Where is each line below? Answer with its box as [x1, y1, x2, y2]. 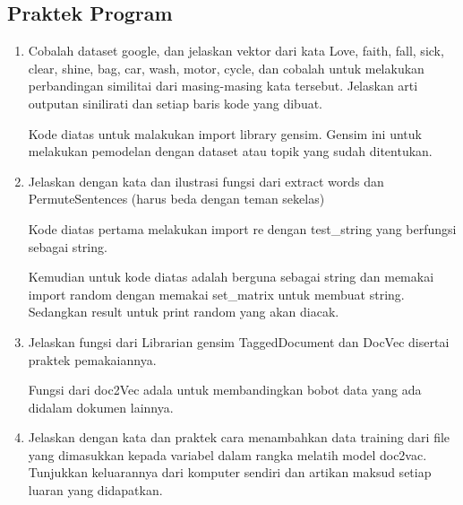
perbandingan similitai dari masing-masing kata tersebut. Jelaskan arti [28, 76, 418, 95]
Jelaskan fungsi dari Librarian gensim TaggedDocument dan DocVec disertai [28, 332, 450, 351]
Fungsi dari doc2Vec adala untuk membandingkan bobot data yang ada [28, 380, 422, 399]
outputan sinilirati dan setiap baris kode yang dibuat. [28, 93, 323, 112]
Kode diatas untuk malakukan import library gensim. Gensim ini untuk [28, 124, 422, 143]
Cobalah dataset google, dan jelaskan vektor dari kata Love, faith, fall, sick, [28, 41, 444, 60]
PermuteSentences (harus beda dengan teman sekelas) [28, 189, 325, 208]
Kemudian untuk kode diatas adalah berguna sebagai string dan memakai [28, 267, 434, 286]
